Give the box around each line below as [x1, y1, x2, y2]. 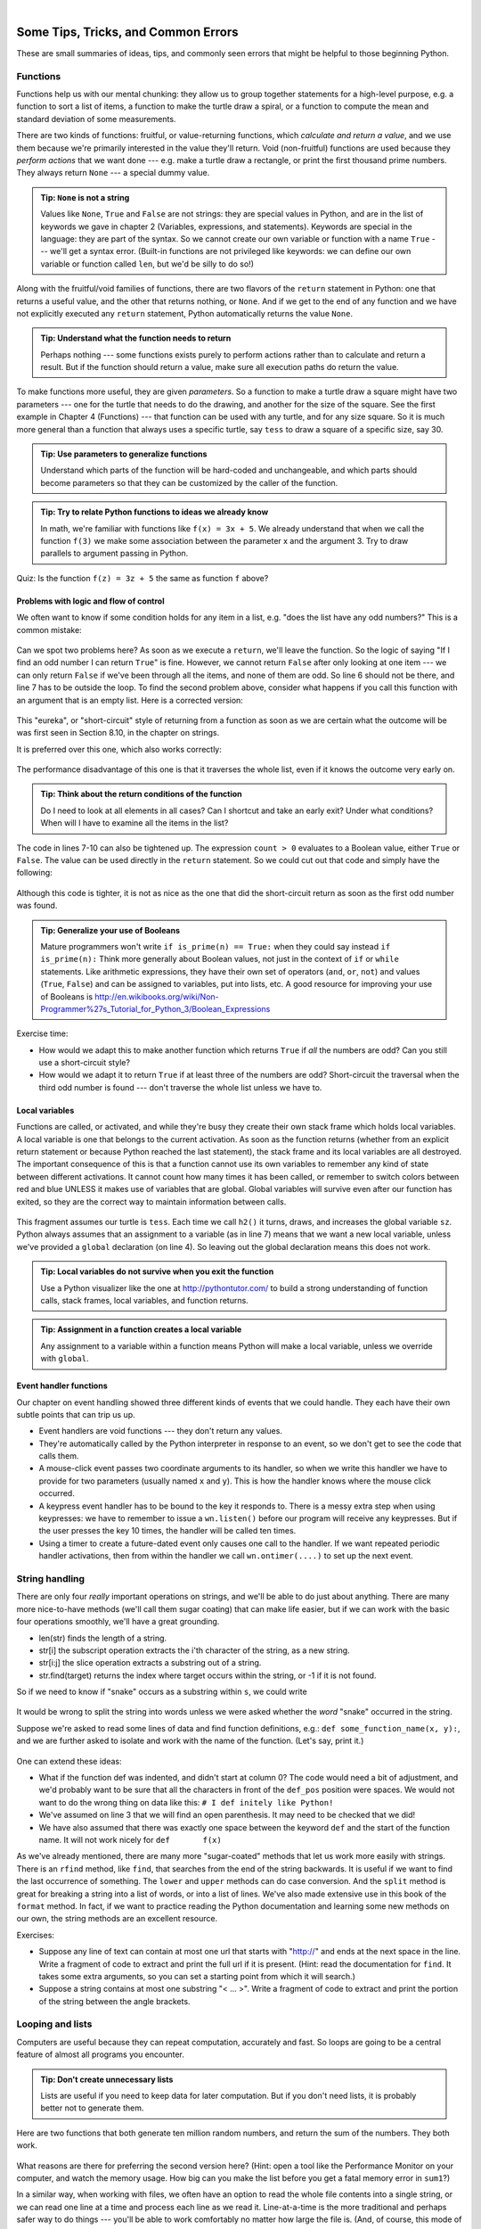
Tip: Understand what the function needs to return [40, 333, 232, 343]
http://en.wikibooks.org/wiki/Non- [94, 991, 220, 1002]
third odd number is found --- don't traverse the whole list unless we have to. [38, 1082, 322, 1092]
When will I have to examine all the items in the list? [40, 818, 229, 828]
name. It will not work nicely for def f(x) [38, 1834, 222, 1845]
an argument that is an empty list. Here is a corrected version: [16, 695, 244, 705]
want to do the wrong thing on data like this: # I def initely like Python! [38, 1797, 334, 1807]
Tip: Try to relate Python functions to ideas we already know [40, 506, 269, 517]
